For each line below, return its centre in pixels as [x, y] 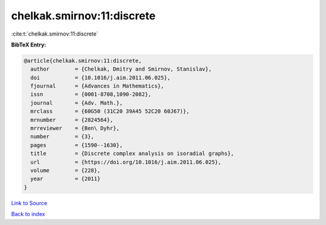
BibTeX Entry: [29, 45]
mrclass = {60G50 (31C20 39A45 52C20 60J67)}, [110, 111]
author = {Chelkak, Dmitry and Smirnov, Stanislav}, [121, 69]
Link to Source [29, 203]
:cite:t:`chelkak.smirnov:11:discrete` [55, 34]
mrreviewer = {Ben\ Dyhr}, [75, 128]
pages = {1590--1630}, [77, 145]
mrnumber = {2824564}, [72, 120]
